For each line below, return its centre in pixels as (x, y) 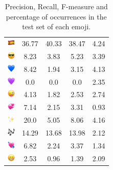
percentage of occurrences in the (56, 16)
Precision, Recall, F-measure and (56, 6)
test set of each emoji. (56, 26)
